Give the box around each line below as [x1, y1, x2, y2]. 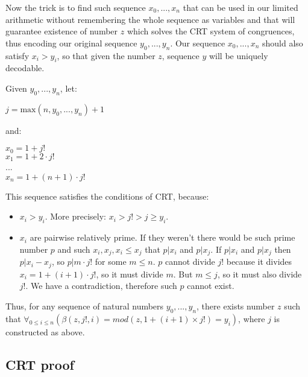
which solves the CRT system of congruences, [127, 25, 295, 37]
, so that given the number [57, 49, 156, 62]
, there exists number [196, 299, 275, 312]
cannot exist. [187, 279, 234, 292]
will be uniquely [209, 49, 268, 62]
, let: [60, 81, 77, 94]
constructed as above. [5, 325, 85, 338]
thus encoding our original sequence [5, 36, 137, 49]
